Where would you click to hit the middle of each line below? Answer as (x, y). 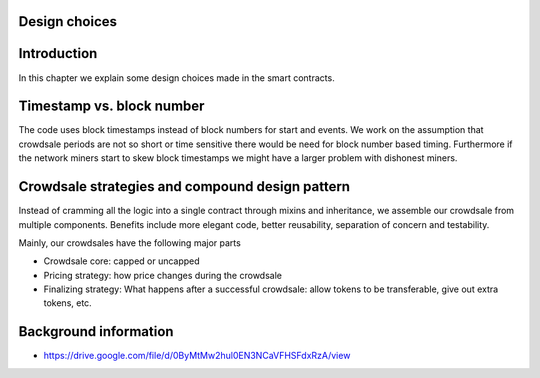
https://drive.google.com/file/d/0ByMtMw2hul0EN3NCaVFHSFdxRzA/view (197, 356)
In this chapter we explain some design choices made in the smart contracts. (176, 77)
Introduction (58, 53)
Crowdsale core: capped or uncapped (121, 261)
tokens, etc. (67, 303)
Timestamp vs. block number (111, 106)
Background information (96, 331)
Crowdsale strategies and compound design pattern (184, 186)
